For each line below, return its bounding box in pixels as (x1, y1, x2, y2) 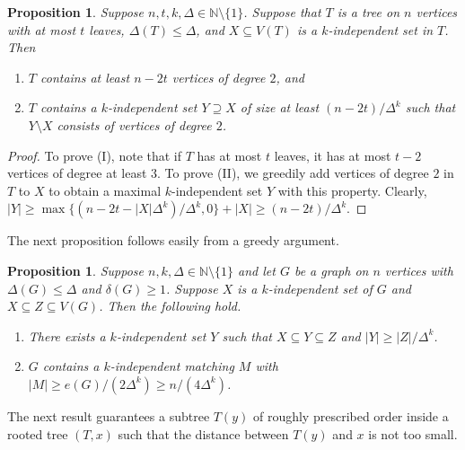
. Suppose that (243, 3, 321, 21)
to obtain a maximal (48, 181, 162, 199)
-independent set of (268, 278, 373, 297)
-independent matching (110, 357, 234, 375)
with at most (7, 20, 76, 39)
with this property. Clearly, (277, 181, 427, 199)
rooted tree (7, 424, 68, 443)
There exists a (28, 326, 106, 345)
